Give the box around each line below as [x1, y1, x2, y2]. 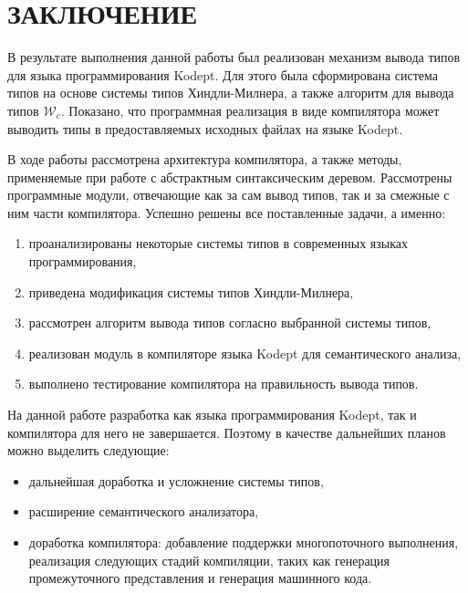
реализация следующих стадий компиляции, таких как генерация [28, 550, 390, 569]
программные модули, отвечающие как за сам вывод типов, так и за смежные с [7, 185, 450, 204]
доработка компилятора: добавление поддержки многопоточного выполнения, [28, 533, 459, 551]
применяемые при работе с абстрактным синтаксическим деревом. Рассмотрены [7, 167, 452, 186]
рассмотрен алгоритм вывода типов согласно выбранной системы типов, [28, 313, 432, 332]
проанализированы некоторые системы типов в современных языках [28, 234, 409, 253]
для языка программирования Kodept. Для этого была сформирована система [7, 65, 438, 84]
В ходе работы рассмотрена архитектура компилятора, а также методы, [7, 150, 402, 169]
